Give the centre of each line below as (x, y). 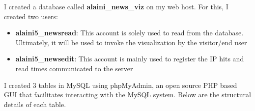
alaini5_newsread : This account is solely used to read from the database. (129, 33)
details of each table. (35, 104)
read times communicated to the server (74, 68)
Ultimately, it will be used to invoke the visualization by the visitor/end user (131, 42)
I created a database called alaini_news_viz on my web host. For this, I (116, 6)
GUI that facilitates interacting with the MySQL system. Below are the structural (127, 95)
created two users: (31, 16)
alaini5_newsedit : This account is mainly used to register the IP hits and (130, 59)
